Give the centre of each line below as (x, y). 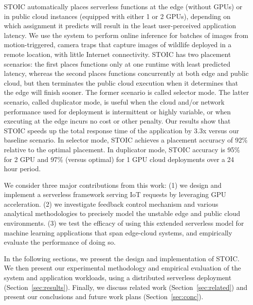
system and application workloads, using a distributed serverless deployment (118, 278)
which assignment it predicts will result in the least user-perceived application (120, 26)
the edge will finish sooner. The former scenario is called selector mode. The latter (126, 92)
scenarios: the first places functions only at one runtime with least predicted (117, 63)
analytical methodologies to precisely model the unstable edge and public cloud (122, 213)
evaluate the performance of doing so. (60, 242)
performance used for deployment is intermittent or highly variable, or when (117, 111)
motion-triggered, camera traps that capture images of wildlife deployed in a (118, 45)
